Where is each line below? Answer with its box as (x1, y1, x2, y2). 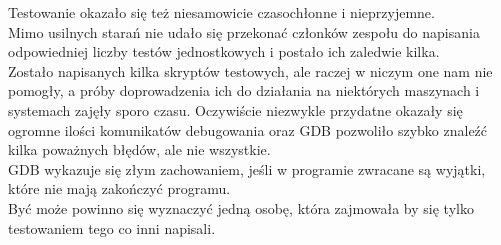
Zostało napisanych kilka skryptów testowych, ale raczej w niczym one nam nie (8, 60, 493, 81)
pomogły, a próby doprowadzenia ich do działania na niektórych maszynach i (8, 80, 480, 101)
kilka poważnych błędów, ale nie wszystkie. (8, 139, 271, 160)
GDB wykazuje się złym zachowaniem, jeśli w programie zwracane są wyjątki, (8, 158, 486, 179)
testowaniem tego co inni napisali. (8, 217, 216, 238)
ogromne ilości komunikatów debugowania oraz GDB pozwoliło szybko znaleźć (8, 119, 488, 140)
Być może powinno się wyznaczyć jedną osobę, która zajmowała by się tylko (8, 197, 474, 218)
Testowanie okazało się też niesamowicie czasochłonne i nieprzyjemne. (8, 2, 435, 22)
